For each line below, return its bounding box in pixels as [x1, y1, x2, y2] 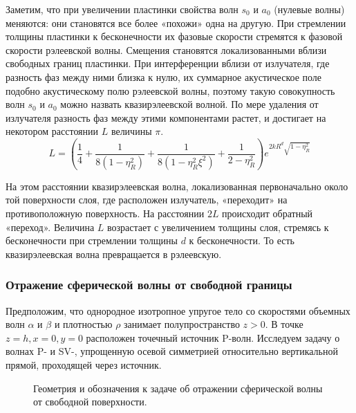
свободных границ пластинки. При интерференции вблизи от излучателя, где [6, 56, 330, 71]
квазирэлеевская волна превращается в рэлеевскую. [6, 246, 222, 261]
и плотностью [54, 317, 113, 331]
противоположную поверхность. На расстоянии [6, 206, 205, 221]
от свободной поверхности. [33, 394, 147, 409]
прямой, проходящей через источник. [6, 358, 162, 372]
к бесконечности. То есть [189, 233, 294, 248]
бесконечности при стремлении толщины [6, 233, 178, 248]
